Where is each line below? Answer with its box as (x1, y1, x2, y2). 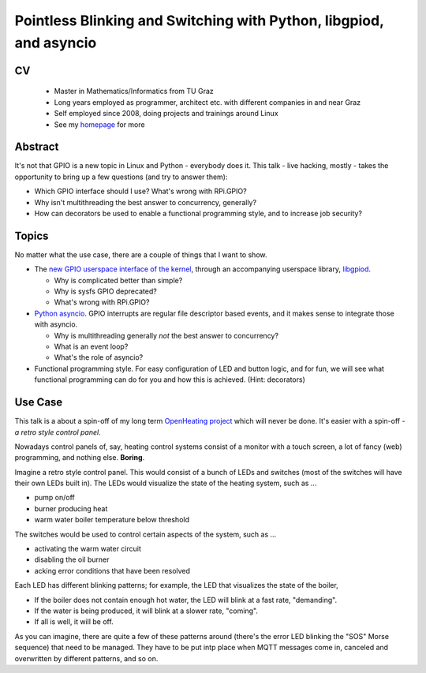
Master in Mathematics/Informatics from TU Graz (54, 87, 214, 96)
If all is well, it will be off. (34, 617, 114, 626)
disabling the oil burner (34, 555, 110, 564)
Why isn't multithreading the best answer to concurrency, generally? (34, 197, 256, 207)
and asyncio (14, 34, 97, 51)
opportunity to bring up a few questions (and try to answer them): (14, 172, 228, 181)
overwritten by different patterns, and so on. (14, 653, 159, 663)
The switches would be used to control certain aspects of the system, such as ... (14, 529, 277, 539)
